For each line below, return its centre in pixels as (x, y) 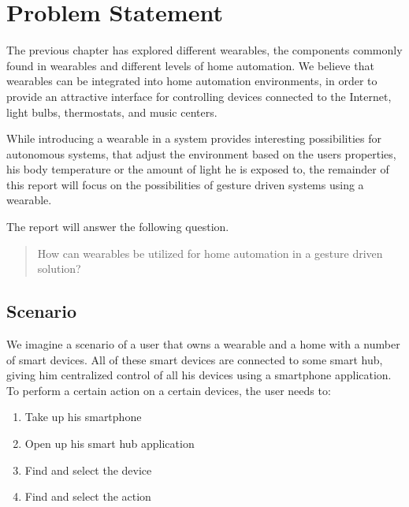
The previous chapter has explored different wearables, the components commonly (204, 50)
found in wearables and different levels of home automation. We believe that (190, 65)
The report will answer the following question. (118, 227)
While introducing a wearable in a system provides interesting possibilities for (194, 138)
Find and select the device (88, 470)
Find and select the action (88, 496)
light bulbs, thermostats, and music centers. (112, 112)
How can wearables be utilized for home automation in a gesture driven (210, 253)
